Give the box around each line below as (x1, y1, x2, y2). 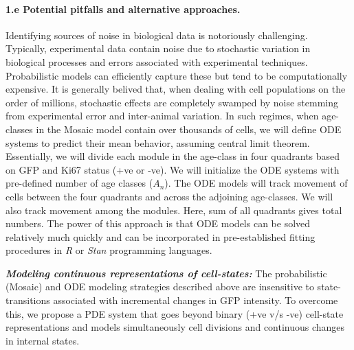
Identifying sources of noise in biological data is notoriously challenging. (5, 27, 308, 42)
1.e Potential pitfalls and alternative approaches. (5, 1, 241, 16)
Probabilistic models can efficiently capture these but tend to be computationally (5, 68, 348, 82)
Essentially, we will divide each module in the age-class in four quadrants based (5, 149, 340, 163)
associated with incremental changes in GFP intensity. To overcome (53, 293, 338, 307)
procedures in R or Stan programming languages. (5, 243, 212, 257)
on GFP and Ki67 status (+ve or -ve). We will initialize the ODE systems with (5, 162, 340, 176)
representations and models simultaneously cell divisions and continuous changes (5, 320, 345, 334)
